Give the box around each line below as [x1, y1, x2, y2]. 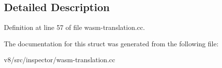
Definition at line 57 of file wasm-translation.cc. [4, 22, 145, 32]
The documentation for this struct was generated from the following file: [4, 38, 219, 48]
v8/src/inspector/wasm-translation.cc [4, 54, 115, 65]
